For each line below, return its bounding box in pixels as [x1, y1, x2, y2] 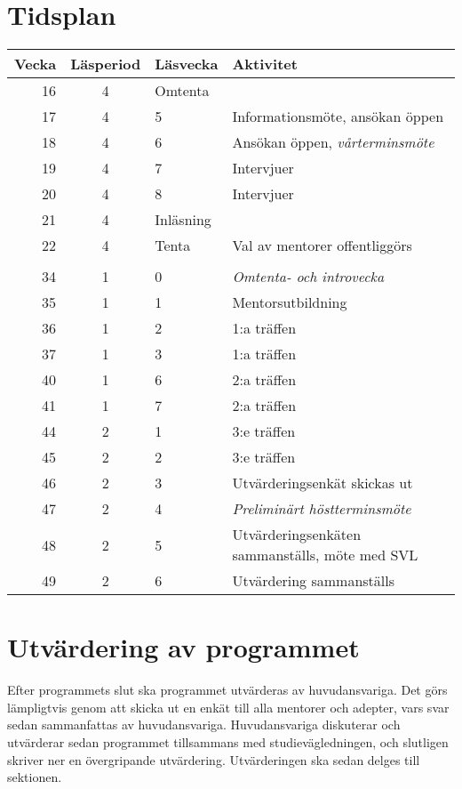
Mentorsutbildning [232, 292, 347, 313]
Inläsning [155, 209, 211, 230]
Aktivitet [232, 53, 298, 75]
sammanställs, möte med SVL [232, 544, 418, 566]
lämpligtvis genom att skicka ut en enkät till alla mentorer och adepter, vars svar [7, 697, 450, 716]
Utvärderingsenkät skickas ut [232, 472, 413, 494]
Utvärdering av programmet [7, 629, 360, 665]
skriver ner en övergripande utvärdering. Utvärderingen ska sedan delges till [7, 750, 420, 769]
